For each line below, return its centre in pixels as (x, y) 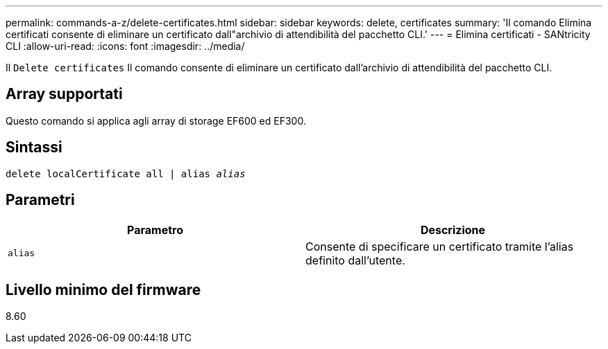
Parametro (155, 230)
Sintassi (34, 147)
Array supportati (64, 94)
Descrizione (453, 230)
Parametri (40, 200)
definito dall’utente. (355, 260)
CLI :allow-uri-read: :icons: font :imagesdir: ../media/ (125, 46)
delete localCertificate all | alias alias (126, 173)
